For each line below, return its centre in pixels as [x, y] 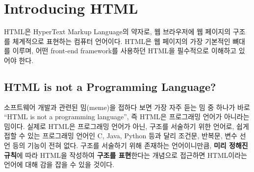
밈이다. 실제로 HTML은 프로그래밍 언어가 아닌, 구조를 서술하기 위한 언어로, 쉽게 [127, 126]
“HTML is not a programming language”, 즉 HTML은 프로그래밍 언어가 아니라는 [127, 117]
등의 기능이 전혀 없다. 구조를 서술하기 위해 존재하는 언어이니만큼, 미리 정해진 [130, 145]
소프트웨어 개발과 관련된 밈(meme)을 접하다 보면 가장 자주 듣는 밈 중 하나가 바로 [127, 107]
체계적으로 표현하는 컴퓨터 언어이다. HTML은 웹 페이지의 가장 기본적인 [121, 41]
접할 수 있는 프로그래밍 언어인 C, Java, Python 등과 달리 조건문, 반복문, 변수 [121, 136]
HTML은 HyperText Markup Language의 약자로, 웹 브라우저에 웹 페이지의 [117, 32]
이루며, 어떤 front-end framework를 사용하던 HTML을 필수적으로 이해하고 [125, 51]
